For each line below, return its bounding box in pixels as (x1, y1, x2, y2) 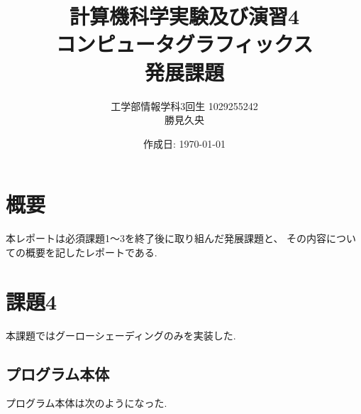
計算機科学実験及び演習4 (69, 1, 300, 31)
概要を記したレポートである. (25, 244, 157, 259)
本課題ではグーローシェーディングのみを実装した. (6, 327, 236, 342)
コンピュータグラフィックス (55, 29, 313, 58)
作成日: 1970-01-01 (143, 136, 226, 151)
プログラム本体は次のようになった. (6, 396, 167, 410)
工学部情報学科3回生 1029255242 (111, 98, 258, 113)
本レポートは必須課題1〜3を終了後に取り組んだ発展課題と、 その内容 (6, 231, 327, 246)
